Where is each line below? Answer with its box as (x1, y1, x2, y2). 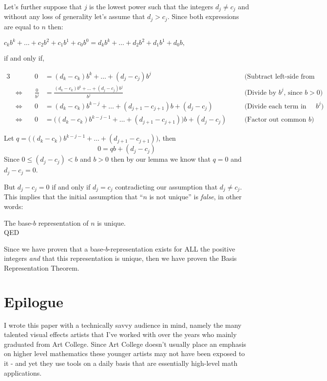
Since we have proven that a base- (4, 243, 106, 254)
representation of (38, 217, 89, 228)
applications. (4, 367, 42, 378)
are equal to (4, 21, 39, 31)
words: (4, 201, 23, 211)
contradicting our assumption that (115, 181, 218, 191)
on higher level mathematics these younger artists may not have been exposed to (4, 348, 245, 359)
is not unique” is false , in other (149, 191, 242, 202)
